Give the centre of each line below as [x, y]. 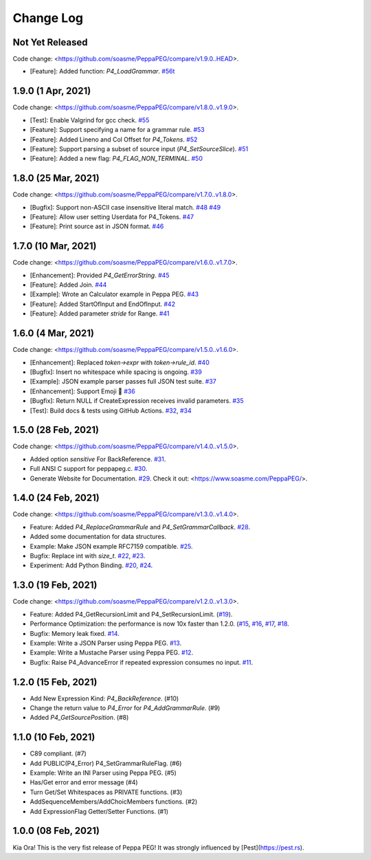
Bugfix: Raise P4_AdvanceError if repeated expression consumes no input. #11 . [142, 662]
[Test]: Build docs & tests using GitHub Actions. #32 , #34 [111, 410]
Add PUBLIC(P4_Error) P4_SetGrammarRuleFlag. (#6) [106, 763]
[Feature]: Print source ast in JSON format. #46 [97, 226]
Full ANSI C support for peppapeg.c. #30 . [89, 469]
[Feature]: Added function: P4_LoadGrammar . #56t [102, 71]
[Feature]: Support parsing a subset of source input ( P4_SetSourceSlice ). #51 [139, 148]
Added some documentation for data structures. [98, 537]
